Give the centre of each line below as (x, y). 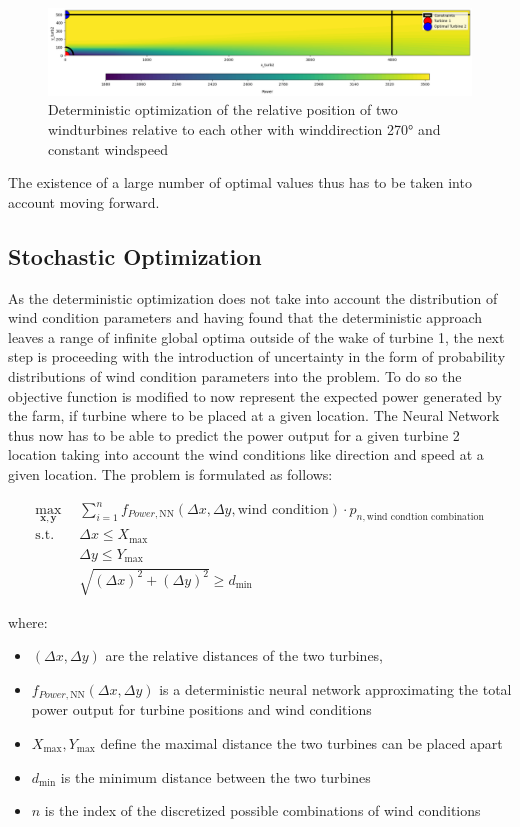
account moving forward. (84, 201)
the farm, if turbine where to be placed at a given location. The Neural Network (254, 415)
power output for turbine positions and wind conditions (201, 709)
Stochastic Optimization (135, 255)
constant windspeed (108, 148)
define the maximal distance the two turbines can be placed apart (301, 743)
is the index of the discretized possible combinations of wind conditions (262, 810)
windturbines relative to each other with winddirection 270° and (244, 128)
